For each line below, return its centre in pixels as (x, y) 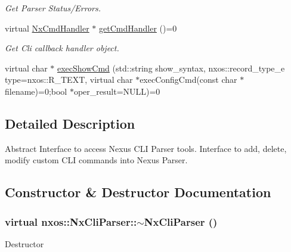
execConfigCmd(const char (188, 80)
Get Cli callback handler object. (62, 48)
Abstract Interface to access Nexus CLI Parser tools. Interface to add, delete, (146, 148)
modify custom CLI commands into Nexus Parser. (96, 160)
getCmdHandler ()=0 (138, 28)
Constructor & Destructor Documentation (138, 192)
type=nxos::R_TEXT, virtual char (69, 80)
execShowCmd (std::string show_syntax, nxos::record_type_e (171, 68)
